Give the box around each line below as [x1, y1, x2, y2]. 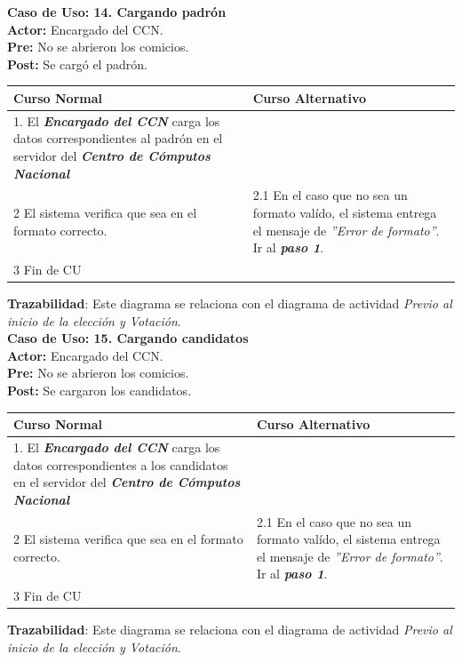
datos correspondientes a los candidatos [13, 455, 228, 474]
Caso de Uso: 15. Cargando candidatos [7, 329, 249, 347]
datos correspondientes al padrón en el [13, 129, 223, 148]
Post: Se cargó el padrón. [7, 54, 147, 73]
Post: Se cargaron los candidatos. [7, 381, 192, 400]
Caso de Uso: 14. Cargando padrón [7, 3, 227, 20]
